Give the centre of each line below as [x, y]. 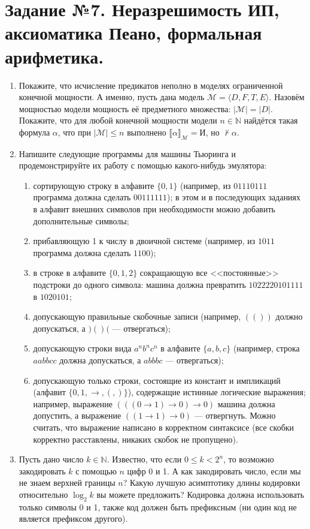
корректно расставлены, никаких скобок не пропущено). [136, 439]
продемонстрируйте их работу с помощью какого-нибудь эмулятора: [143, 165]
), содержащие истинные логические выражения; [217, 392]
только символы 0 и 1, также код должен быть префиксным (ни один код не [158, 507]
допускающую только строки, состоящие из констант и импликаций [157, 380]
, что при [74, 132]
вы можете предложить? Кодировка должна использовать [200, 494]
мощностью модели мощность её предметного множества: [125, 108]
